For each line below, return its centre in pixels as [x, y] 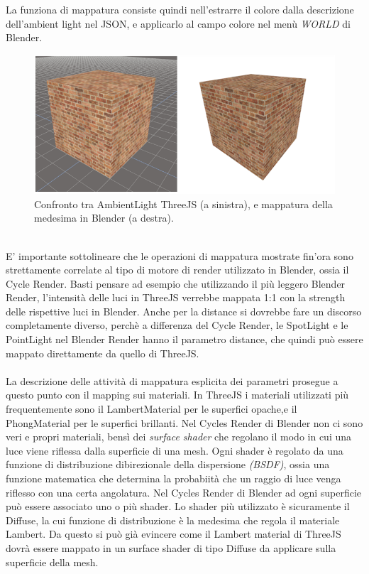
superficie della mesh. [52, 562]
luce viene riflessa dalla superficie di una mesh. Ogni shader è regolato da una [175, 450]
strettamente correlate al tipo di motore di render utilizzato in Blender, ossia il [177, 270]
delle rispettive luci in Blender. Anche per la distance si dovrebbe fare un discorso [184, 311]
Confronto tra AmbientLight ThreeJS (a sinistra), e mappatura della [183, 204]
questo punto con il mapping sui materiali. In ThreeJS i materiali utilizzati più [177, 395]
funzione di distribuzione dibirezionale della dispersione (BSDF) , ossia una [168, 464]
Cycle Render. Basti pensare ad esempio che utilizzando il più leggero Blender [176, 283]
